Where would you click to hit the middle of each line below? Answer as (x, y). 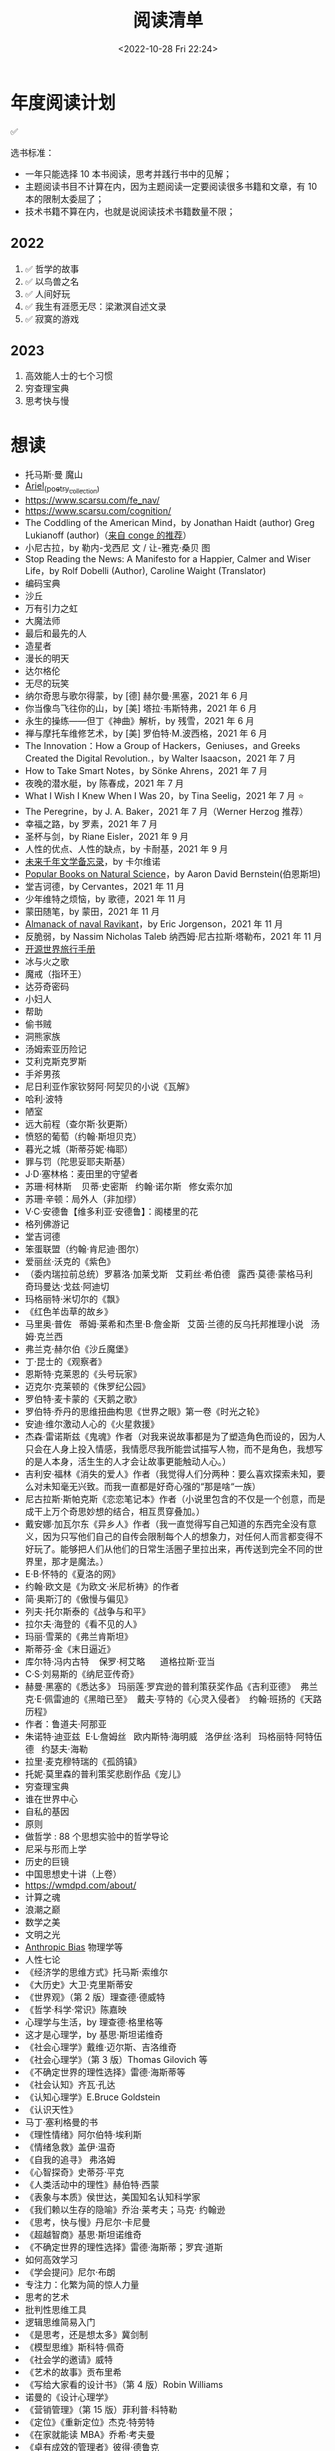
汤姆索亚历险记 (55, 1049)
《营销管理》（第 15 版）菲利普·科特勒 (101, 2410)
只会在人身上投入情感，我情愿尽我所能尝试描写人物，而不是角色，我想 (169, 1449)
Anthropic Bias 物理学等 (73, 1947)
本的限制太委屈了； (64, 198)
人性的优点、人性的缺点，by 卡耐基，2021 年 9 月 (126, 849)
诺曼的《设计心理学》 (68, 2397)
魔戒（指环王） (55, 974)
